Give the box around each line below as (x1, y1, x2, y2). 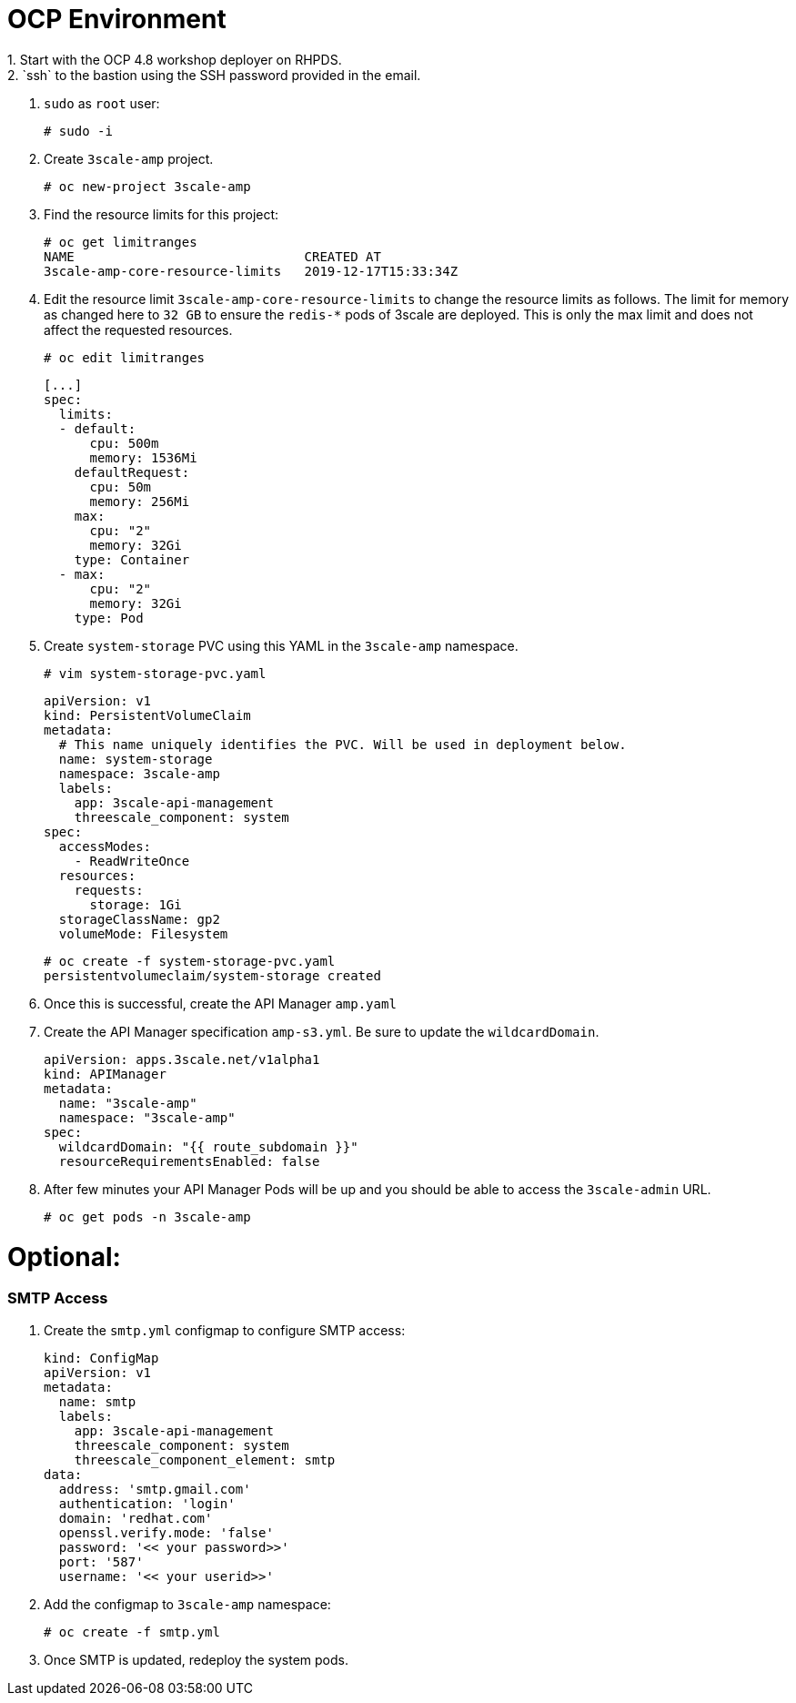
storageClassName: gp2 (58, 911, 220, 927)
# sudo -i (44, 123, 113, 138)
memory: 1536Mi (89, 450, 197, 465)
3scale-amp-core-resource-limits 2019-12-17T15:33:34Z (44, 263, 458, 279)
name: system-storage (58, 751, 213, 766)
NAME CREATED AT (44, 248, 381, 264)
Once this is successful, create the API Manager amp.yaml (44, 995, 397, 1011)
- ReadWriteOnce (74, 853, 190, 868)
